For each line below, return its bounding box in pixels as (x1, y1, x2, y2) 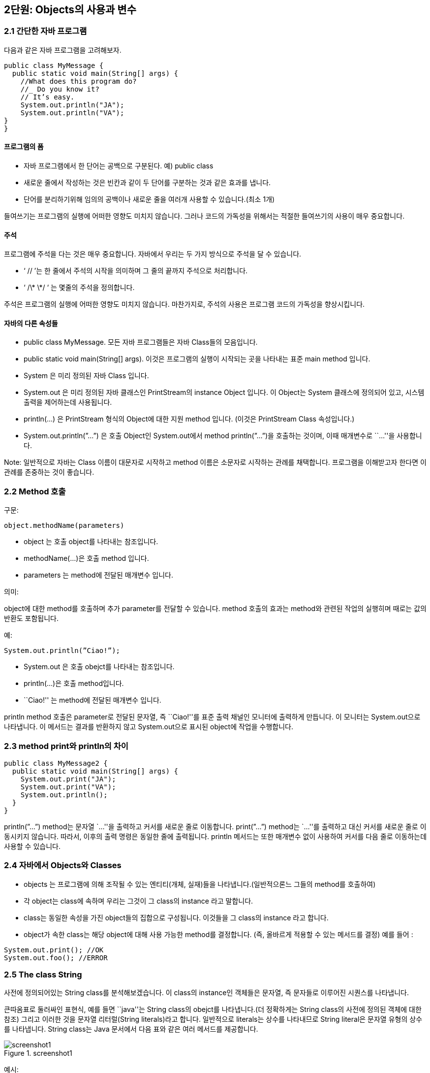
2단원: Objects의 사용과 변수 (4, 3, 136, 16)
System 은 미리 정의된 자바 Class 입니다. (24, 371, 149, 380)
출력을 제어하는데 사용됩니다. (24, 398, 112, 407)
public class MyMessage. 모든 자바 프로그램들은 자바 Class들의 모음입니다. (24, 338, 258, 347)
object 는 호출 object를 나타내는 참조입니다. (24, 537, 158, 546)
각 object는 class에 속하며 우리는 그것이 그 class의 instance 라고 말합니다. (24, 896, 253, 905)
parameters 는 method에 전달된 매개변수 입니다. (24, 571, 173, 580)
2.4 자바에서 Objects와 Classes (4, 860, 122, 871)
